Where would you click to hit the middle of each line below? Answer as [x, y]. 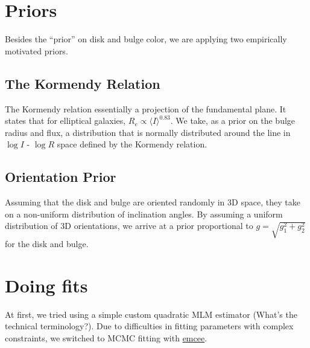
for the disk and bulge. [47, 244]
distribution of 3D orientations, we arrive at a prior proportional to [129, 226]
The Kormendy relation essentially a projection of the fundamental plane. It [146, 108]
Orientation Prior [61, 177]
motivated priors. [36, 50]
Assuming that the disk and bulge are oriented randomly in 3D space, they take [153, 202]
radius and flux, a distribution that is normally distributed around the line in [148, 132]
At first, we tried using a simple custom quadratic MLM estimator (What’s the [151, 314]
